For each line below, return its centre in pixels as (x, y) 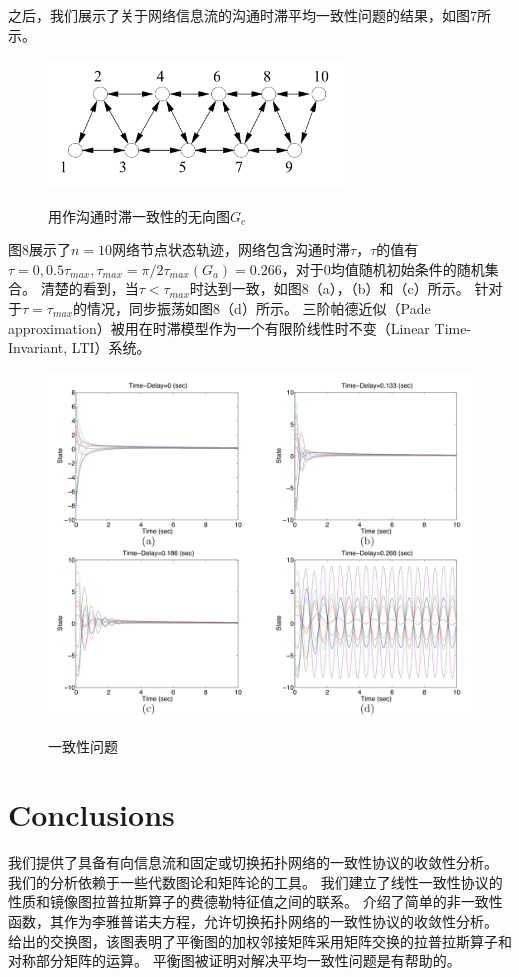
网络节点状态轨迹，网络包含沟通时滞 (231, 249)
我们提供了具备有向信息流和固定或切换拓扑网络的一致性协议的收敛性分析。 (253, 862)
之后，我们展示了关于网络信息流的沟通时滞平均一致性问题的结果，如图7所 (249, 15)
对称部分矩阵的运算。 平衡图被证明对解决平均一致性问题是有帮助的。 (234, 960)
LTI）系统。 (111, 347)
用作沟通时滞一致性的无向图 (139, 215)
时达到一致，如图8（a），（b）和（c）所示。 (329, 288)
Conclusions (91, 814)
